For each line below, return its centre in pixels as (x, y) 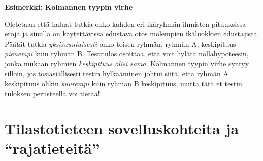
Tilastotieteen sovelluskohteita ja (122, 128)
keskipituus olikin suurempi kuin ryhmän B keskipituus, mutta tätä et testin (123, 83)
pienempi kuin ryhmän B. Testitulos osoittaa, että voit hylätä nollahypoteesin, (127, 53)
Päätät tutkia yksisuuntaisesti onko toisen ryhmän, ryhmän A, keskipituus (120, 43)
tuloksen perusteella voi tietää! (52, 93)
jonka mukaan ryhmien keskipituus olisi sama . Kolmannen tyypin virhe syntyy (127, 63)
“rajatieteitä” (52, 148)
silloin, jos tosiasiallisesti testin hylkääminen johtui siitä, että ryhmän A (117, 73)
